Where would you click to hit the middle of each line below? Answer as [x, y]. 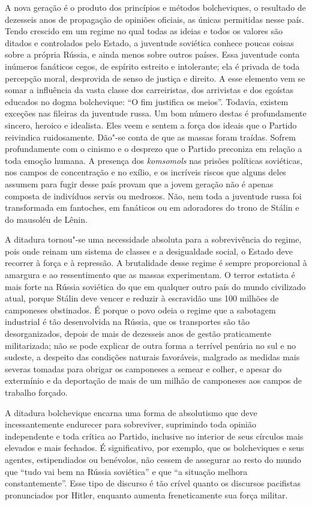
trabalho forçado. [36, 392]
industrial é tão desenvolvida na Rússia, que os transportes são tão [127, 322]
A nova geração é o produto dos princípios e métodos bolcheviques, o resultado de [155, 7]
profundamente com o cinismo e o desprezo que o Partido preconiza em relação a [154, 149]
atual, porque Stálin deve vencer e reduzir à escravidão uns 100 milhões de [142, 298]
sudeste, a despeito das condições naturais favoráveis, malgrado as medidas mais [152, 357]
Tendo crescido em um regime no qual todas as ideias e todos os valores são [144, 31]
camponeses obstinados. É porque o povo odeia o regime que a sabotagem [140, 310]
